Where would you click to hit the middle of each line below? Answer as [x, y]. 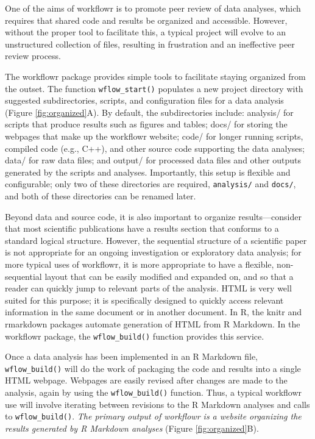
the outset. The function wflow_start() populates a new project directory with [154, 88]
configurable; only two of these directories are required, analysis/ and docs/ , [150, 184]
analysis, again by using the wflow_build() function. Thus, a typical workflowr [154, 392]
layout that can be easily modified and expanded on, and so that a [169, 276]
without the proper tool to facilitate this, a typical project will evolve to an [146, 32]
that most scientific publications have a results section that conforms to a [142, 228]
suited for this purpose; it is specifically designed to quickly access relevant [144, 300]
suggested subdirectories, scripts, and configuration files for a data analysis [144, 100]
